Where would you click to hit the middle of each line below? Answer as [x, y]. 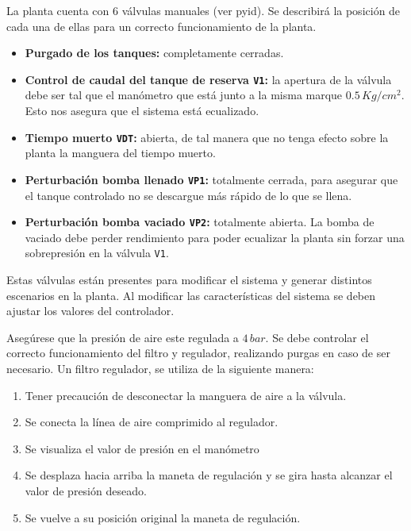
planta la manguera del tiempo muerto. [120, 153]
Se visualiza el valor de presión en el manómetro [142, 448]
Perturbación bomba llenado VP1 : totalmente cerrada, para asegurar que [211, 179]
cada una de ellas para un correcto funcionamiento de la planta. [161, 26]
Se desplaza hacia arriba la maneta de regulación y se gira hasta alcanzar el [209, 475]
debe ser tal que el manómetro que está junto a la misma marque [184, 95]
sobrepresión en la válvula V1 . [97, 253]
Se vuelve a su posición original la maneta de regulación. [163, 517]
